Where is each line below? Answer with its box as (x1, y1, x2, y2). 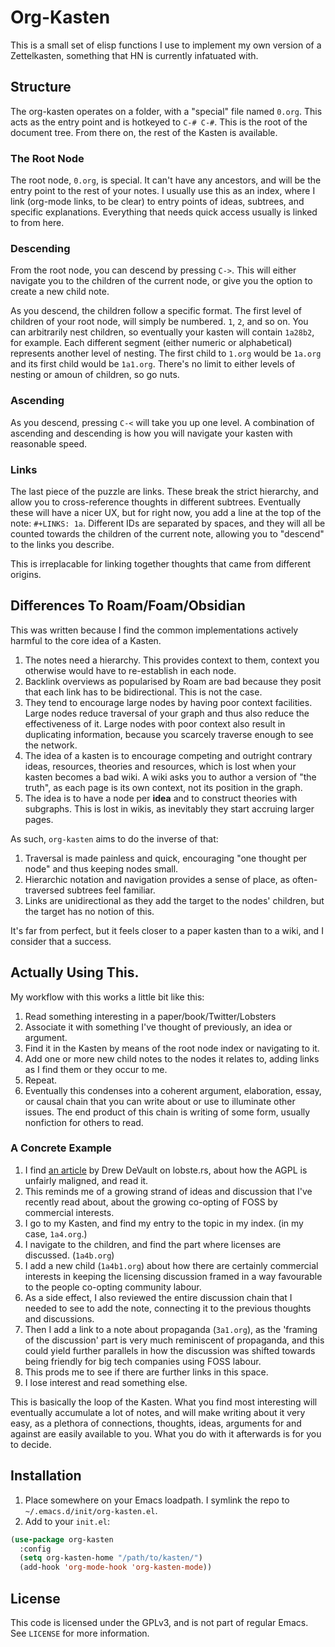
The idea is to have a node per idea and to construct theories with (24, 792, 298, 804)
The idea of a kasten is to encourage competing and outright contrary (24, 749, 313, 761)
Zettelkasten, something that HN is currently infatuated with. (10, 49, 259, 61)
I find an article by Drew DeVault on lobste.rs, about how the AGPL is (24, 1164, 308, 1176)
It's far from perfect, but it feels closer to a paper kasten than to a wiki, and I (10, 924, 324, 936)
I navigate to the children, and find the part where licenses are (24, 1238, 282, 1250)
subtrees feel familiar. (66, 884, 156, 896)
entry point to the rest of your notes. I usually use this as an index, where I (10, 185, 316, 197)
